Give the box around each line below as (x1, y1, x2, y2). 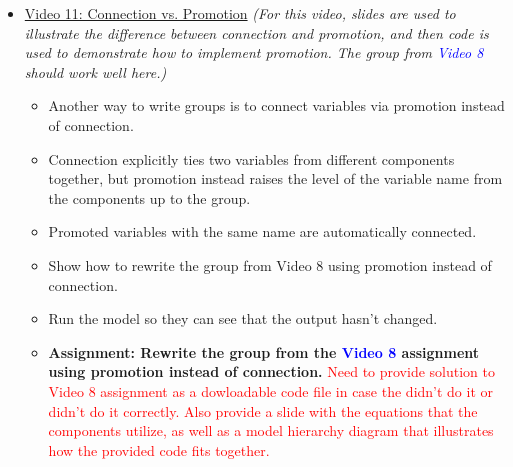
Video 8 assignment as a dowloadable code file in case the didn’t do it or (48, 380, 494, 401)
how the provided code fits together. (48, 439, 270, 460)
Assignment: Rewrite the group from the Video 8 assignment (48, 341, 480, 362)
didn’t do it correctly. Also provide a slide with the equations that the (48, 400, 478, 421)
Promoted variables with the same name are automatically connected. (48, 221, 477, 242)
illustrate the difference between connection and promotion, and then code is (24, 22, 489, 43)
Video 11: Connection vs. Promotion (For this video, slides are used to (24, 3, 456, 23)
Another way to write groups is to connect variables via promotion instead (48, 95, 505, 116)
